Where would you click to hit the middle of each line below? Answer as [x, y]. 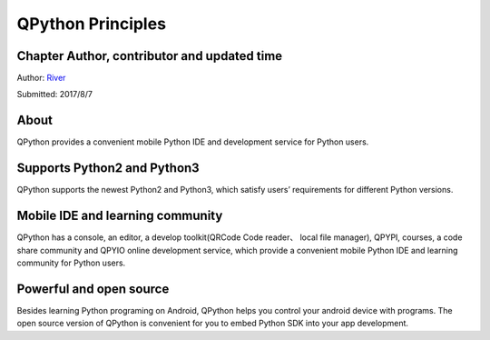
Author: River [41, 78]
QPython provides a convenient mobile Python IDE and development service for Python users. [193, 142]
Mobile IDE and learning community [120, 216]
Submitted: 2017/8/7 [54, 95]
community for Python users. [71, 263]
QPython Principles [92, 24]
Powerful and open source [93, 289]
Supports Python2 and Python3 [108, 168]
